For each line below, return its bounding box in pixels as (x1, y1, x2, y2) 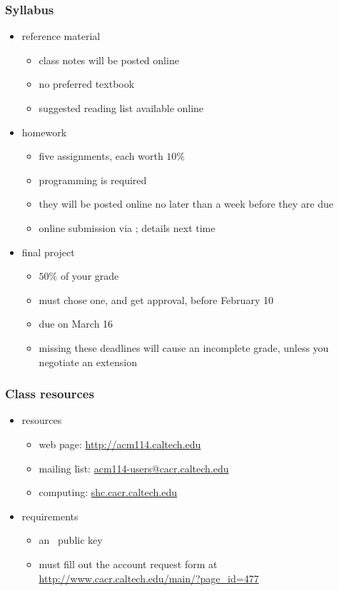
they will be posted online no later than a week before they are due (39, 196, 334, 211)
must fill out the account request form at (39, 556, 218, 571)
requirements (21, 508, 79, 523)
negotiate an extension (39, 354, 137, 369)
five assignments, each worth (39, 148, 163, 163)
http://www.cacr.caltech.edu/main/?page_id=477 (39, 570, 259, 585)
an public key (39, 532, 103, 547)
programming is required (39, 172, 147, 187)
